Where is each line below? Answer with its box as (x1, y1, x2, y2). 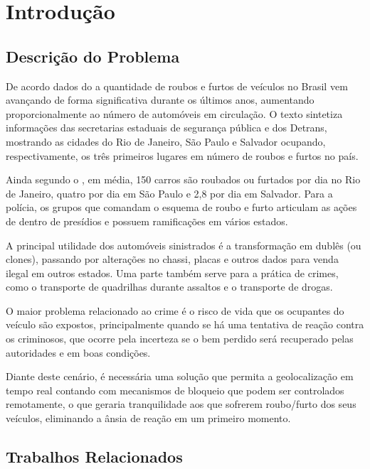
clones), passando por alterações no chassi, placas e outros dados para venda (6, 252, 339, 266)
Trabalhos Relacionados (6, 446, 183, 468)
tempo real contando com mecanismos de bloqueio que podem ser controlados (6, 382, 344, 397)
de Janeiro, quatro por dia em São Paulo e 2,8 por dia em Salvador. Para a (6, 185, 333, 200)
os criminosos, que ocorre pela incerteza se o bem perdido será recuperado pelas (6, 331, 354, 346)
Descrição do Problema (6, 45, 180, 67)
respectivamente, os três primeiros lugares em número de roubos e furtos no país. (6, 148, 359, 163)
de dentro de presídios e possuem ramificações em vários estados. (6, 213, 288, 228)
